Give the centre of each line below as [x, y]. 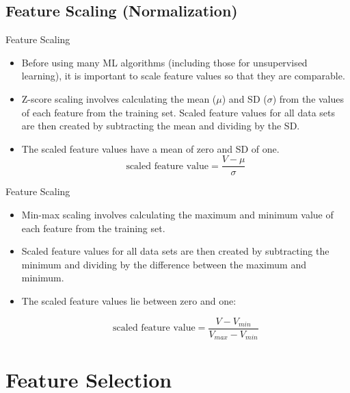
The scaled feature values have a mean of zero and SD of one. [150, 148]
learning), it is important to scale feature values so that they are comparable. [183, 76]
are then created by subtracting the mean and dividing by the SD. [161, 126]
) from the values [308, 98]
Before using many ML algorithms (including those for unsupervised [164, 62]
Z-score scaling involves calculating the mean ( [119, 98]
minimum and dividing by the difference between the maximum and [164, 264]
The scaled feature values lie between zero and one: [129, 300]
